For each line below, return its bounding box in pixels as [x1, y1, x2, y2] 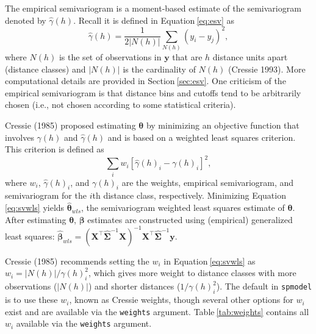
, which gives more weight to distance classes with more [88, 266, 296, 279]
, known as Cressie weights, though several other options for [69, 293, 293, 306]
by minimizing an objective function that [146, 118, 300, 131]
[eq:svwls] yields [5, 201, 65, 214]
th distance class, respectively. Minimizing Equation [92, 189, 286, 202]
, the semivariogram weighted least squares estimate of [81, 201, 285, 214]
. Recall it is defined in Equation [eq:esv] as [73, 13, 235, 26]
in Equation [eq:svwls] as [163, 254, 256, 267]
